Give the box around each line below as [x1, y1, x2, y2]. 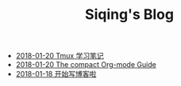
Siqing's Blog [84, 6, 175, 24]
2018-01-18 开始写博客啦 [15, 69, 97, 79]
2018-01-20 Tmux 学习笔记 [15, 51, 105, 61]
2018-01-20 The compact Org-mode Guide [15, 60, 156, 69]
